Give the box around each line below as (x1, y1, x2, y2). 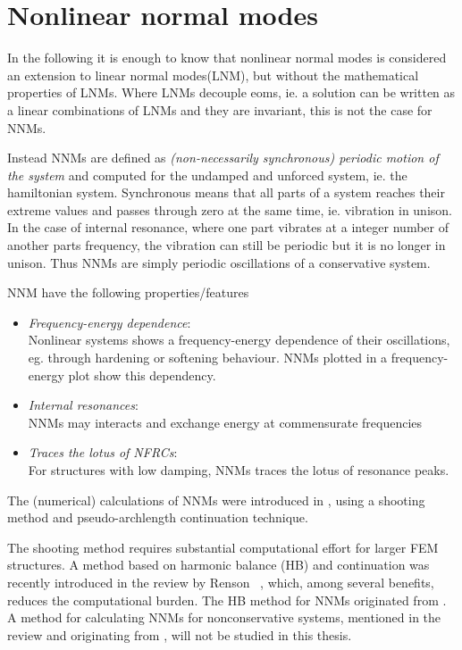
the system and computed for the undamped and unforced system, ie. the (7, 165, 407, 184)
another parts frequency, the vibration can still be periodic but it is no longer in (7, 236, 446, 254)
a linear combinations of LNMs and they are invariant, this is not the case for (7, 100, 433, 119)
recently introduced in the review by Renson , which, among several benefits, (7, 572, 434, 591)
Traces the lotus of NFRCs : (28, 443, 178, 462)
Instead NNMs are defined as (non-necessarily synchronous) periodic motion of (7, 148, 439, 167)
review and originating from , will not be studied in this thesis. (7, 625, 352, 644)
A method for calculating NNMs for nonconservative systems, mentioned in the (7, 608, 441, 627)
